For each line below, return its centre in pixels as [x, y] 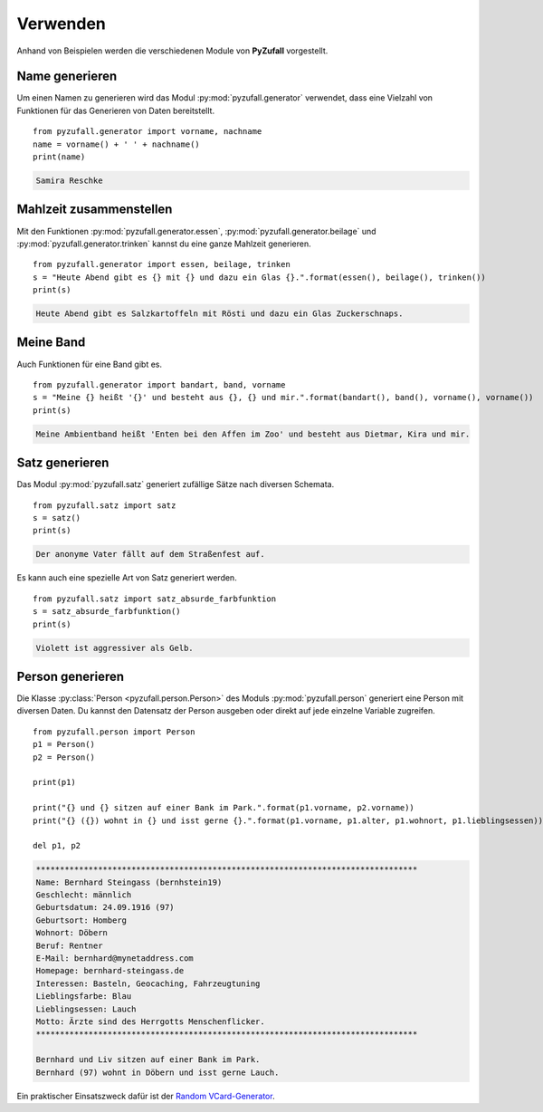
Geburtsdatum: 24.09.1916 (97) [105, 907]
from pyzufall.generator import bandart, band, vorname [159, 384]
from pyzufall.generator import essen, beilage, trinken [162, 264]
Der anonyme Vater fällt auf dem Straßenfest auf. [151, 554]
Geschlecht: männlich [84, 895]
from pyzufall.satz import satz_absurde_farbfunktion [154, 599]
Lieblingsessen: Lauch [86, 1009]
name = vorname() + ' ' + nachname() [117, 144]
